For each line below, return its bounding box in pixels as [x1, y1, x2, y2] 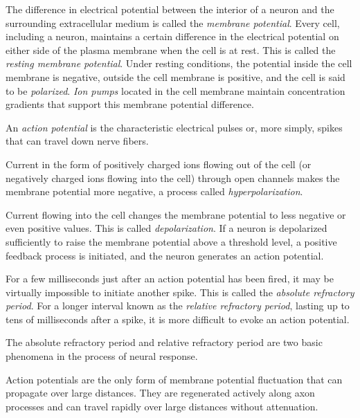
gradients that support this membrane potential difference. [6, 97, 254, 111]
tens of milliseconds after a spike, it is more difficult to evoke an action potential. [6, 311, 350, 326]
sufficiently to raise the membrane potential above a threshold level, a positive [6, 234, 337, 248]
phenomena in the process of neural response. [6, 349, 198, 363]
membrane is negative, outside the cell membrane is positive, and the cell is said [6, 69, 345, 84]
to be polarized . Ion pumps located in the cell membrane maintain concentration [6, 83, 345, 98]
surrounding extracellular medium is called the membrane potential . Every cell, [6, 15, 340, 30]
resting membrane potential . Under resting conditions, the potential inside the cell [6, 56, 352, 71]
